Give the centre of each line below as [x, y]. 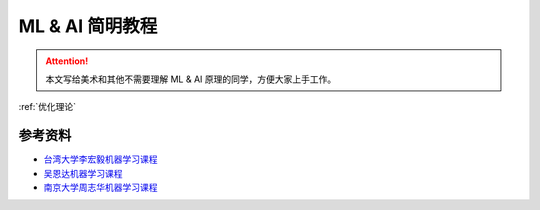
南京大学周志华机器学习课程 [100, 187]
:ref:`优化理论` [47, 107]
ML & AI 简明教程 [88, 26]
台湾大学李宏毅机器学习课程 [100, 159]
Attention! [67, 61]
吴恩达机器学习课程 [83, 173]
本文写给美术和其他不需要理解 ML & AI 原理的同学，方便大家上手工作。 [191, 79]
